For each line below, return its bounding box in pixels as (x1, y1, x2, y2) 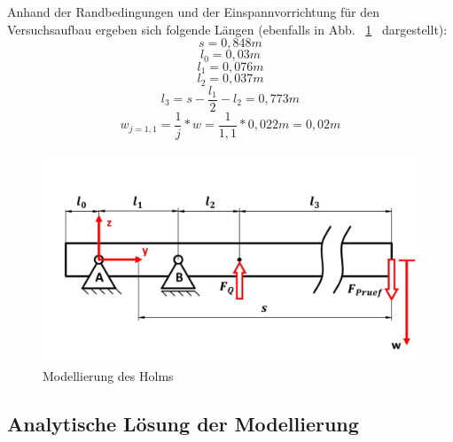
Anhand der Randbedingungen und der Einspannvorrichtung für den (7, 3, 380, 20)
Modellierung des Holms (43, 366, 174, 384)
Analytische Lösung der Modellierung (7, 409, 359, 437)
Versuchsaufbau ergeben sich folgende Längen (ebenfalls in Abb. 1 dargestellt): (7, 19, 448, 38)
